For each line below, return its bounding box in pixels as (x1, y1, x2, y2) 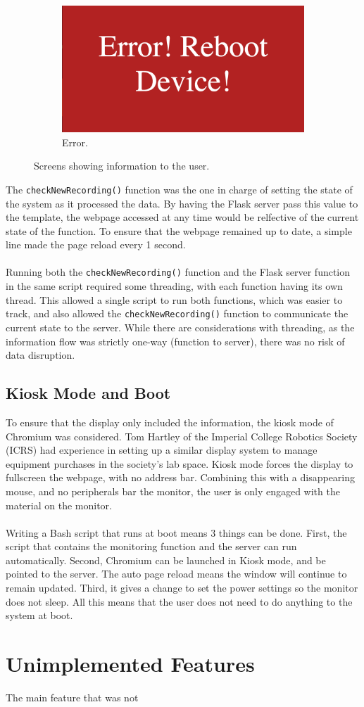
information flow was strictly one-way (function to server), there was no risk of (6, 333, 345, 348)
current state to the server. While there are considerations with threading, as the (6, 319, 355, 334)
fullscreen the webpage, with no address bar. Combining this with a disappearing (6, 470, 356, 485)
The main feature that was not (6, 689, 139, 704)
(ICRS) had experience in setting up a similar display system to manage (6, 442, 318, 457)
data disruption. (6, 348, 75, 362)
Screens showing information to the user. (34, 158, 210, 173)
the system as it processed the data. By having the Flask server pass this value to (6, 196, 358, 210)
